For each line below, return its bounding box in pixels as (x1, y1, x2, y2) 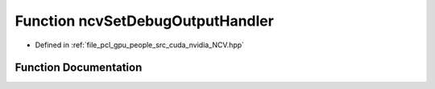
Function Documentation (14, 61, 143, 75)
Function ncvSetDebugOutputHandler (14, 12, 274, 30)
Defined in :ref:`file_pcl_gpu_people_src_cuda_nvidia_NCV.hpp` (35, 40, 245, 50)
